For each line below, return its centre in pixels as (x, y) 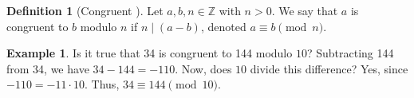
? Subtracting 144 (350, 53)
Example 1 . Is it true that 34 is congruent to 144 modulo (150, 53)
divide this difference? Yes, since (329, 68)
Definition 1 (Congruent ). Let (85, 10)
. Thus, (102, 84)
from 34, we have (48, 68)
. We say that (305, 10)
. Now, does (203, 68)
